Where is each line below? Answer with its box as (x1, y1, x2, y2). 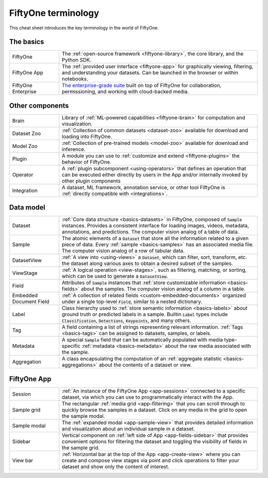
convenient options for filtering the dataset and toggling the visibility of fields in (62, 438, 248, 445)
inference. (62, 145, 86, 152)
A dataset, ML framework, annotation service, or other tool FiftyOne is (62, 184, 225, 191)
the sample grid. (62, 444, 100, 451)
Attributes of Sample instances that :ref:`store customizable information (62, 279, 226, 286)
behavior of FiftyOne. (62, 158, 112, 165)
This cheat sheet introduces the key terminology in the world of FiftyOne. (9, 25, 159, 31)
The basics (9, 38, 44, 46)
